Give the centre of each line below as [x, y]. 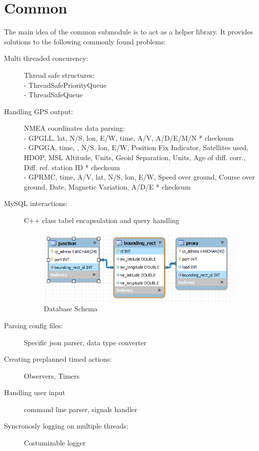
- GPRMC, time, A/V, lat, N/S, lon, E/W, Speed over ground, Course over [139, 177]
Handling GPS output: [39, 111]
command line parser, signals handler [81, 409]
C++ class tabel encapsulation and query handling [102, 220]
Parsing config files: [34, 325]
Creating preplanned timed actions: [58, 359]
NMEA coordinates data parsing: [74, 128]
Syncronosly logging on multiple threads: [66, 426]
